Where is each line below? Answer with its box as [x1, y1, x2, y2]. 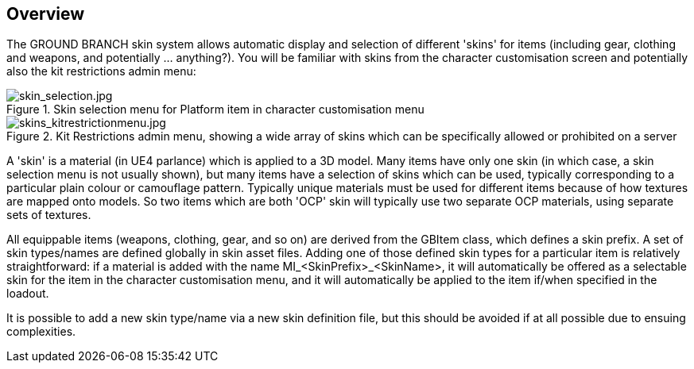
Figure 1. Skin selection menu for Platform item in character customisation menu [6, 102, 425, 117]
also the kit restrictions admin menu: [6, 64, 196, 79]
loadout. [6, 286, 49, 301]
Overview [6, 4, 85, 24]
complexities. [6, 325, 76, 339]
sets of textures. [6, 208, 91, 222]
